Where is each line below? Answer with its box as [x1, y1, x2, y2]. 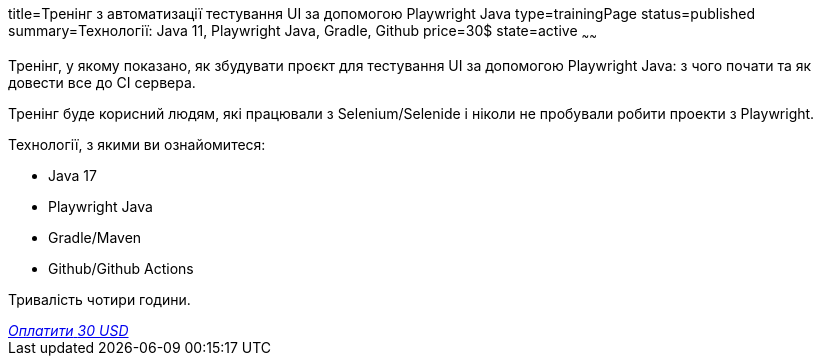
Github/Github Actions [48, 259, 194, 277]
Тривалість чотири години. [8, 290, 191, 308]
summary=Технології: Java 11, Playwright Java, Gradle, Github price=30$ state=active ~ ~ [8, 22, 597, 43]
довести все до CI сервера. [8, 73, 196, 91]
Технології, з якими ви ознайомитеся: [8, 135, 266, 153]
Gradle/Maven [48, 228, 142, 246]
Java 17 [48, 166, 97, 184]
